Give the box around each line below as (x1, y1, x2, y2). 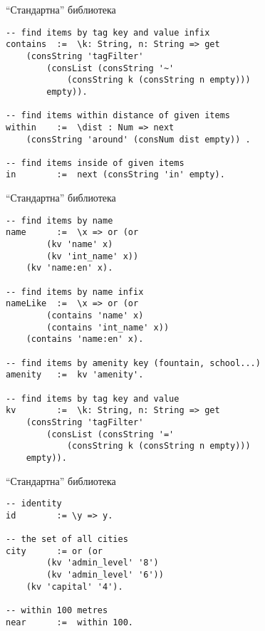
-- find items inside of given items (6, 157, 185, 168)
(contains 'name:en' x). (26, 334, 144, 345)
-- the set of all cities (6, 534, 128, 545)
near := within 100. (6, 617, 133, 627)
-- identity (6, 499, 62, 509)
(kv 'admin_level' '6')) (46, 570, 164, 580)
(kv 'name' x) (46, 239, 113, 250)
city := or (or (6, 546, 103, 556)
